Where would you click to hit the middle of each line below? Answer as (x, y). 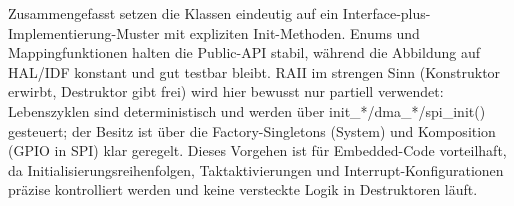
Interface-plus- (386, 13)
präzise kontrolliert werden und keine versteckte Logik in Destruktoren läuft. (243, 189)
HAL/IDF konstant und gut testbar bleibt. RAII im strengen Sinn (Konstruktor (254, 71)
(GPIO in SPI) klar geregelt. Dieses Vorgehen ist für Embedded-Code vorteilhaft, (257, 150)
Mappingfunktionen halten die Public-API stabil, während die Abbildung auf (244, 52)
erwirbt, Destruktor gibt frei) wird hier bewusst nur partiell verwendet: (226, 91)
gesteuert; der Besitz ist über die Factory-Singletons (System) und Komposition (252, 130)
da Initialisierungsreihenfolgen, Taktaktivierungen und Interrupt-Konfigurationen (256, 169)
